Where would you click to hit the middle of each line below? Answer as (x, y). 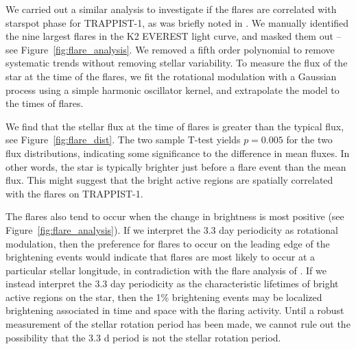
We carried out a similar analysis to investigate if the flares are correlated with (171, 9)
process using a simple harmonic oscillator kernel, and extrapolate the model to (173, 89)
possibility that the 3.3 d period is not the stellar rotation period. (143, 337)
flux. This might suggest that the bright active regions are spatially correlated (169, 180)
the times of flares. (45, 103)
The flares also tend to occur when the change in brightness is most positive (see (175, 216)
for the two (309, 140)
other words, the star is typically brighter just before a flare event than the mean (176, 166)
